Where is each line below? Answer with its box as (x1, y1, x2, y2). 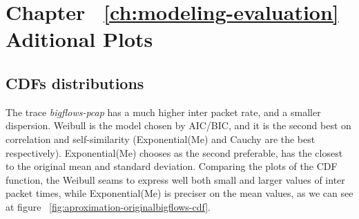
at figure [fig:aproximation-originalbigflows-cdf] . (6, 199, 211, 213)
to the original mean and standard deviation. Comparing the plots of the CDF (6, 159, 338, 173)
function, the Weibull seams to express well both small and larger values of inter (6, 172, 345, 187)
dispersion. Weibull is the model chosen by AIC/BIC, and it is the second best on (6, 118, 351, 133)
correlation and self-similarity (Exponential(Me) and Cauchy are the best (6, 131, 316, 146)
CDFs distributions (6, 72, 144, 93)
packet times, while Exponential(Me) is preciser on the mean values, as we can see (6, 186, 353, 200)
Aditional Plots (6, 25, 153, 53)
